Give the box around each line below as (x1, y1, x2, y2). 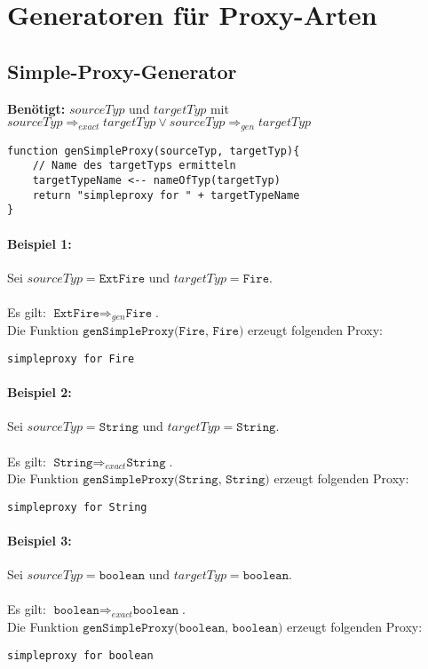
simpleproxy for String (7, 500, 147, 514)
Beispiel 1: (7, 234, 72, 252)
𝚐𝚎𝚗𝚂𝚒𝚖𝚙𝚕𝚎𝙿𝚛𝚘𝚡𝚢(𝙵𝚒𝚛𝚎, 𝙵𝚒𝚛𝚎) (83, 325, 244, 338)
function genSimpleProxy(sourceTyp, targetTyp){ (7, 144, 300, 157)
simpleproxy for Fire (7, 352, 135, 365)
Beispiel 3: (7, 531, 72, 550)
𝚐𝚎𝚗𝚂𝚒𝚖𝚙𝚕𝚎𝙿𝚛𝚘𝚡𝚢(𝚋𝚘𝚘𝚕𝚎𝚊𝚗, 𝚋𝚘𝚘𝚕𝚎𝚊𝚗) (83, 622, 283, 634)
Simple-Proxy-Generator (7, 57, 237, 84)
